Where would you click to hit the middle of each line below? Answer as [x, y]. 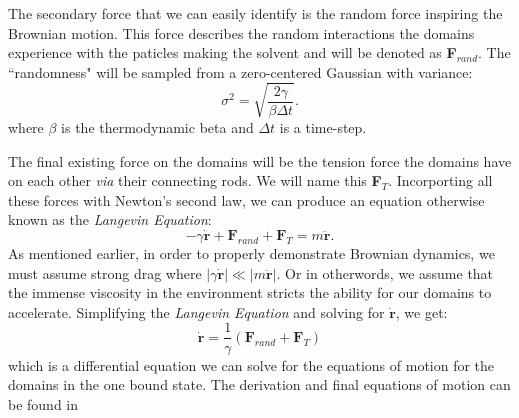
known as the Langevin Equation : [110, 219]
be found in [43, 403]
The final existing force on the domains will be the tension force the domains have [260, 160]
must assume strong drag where [105, 272]
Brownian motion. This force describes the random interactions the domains [241, 32]
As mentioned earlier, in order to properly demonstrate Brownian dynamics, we [251, 253]
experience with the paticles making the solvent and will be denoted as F [232, 52]
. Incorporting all [440, 180]
